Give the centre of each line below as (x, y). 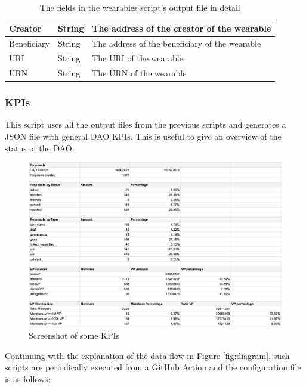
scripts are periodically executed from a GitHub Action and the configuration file (153, 367)
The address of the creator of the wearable (182, 28)
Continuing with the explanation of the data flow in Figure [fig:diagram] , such (147, 355)
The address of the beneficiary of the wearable (177, 43)
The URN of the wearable (139, 73)
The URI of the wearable (137, 58)
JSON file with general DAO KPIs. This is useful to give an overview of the (143, 136)
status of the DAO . (40, 148)
